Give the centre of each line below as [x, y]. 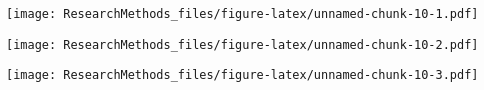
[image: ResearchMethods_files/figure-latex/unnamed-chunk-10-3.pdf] [242, 75]
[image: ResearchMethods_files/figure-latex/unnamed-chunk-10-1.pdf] [242, 14]
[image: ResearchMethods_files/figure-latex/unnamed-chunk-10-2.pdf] [242, 44]
